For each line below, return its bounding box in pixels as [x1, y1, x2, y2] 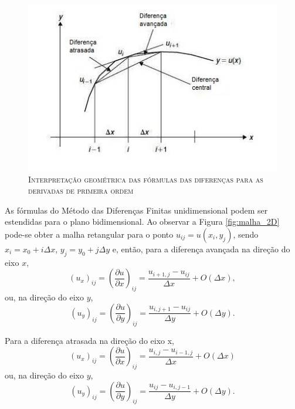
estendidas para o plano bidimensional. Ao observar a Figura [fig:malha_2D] [5, 215, 280, 228]
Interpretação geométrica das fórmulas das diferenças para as [28, 173, 263, 185]
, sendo [233, 228, 259, 240]
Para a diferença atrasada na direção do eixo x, [5, 334, 174, 346]
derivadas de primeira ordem [28, 184, 134, 197]
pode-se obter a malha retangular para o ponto [5, 228, 174, 240]
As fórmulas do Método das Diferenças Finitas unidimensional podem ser [5, 204, 268, 216]
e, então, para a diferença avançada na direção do [112, 242, 290, 255]
